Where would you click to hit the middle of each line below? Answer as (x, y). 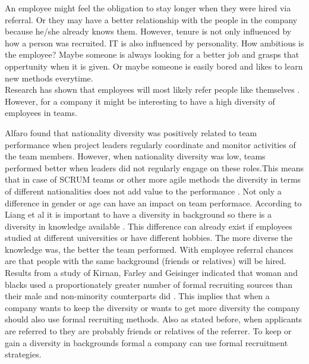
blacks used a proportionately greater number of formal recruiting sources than (149, 284)
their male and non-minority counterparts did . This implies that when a (137, 296)
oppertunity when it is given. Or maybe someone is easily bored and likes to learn (154, 66)
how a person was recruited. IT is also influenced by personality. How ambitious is (154, 43)
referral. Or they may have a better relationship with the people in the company (151, 19)
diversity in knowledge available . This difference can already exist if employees (149, 226)
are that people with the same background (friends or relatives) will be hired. (146, 261)
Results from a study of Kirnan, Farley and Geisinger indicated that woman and (151, 273)
